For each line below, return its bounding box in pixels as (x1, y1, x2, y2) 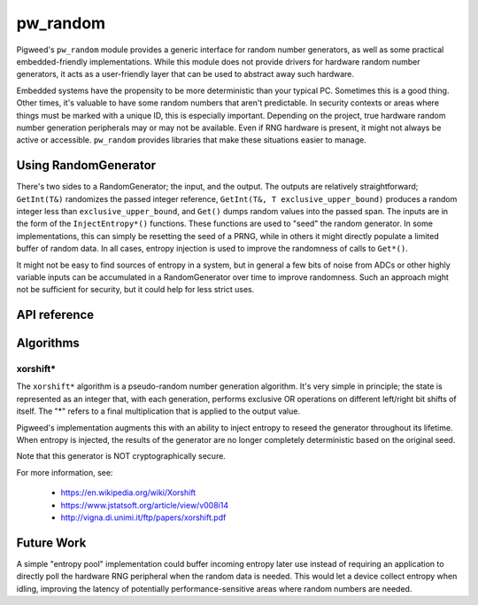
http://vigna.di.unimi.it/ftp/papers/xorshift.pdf (60, 512, 227, 523)
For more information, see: (16, 467, 113, 477)
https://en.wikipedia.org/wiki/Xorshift (60, 487, 197, 498)
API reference (16, 307, 95, 322)
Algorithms (16, 336, 80, 351)
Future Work (16, 535, 87, 550)
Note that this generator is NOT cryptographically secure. (16, 451, 226, 462)
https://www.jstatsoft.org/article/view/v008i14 (60, 500, 229, 510)
